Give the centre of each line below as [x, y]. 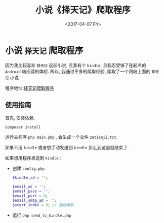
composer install [23, 127]
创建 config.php [28, 168]
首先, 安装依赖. [20, 118]
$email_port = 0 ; [30, 196]
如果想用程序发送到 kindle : [33, 158]
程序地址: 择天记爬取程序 [30, 88]
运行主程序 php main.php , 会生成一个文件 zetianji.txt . [61, 137]
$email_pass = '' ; [31, 191]
